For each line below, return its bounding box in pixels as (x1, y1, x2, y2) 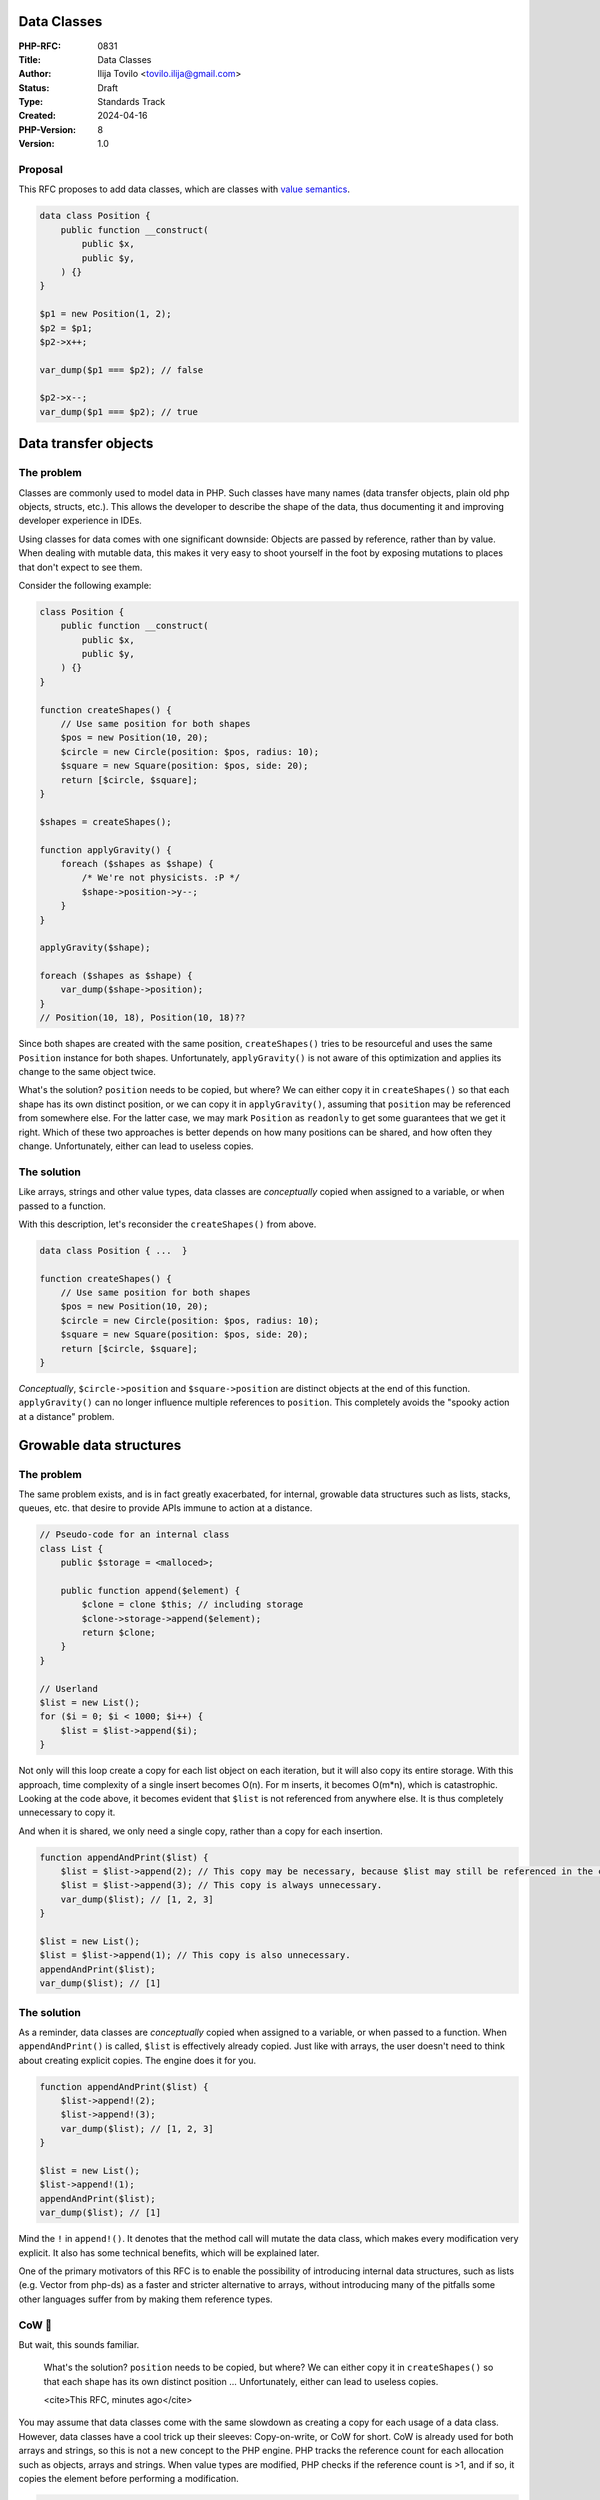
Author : (18, 68, 52, 80)
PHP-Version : (18, 123, 77, 135)
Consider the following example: (18, 579, 152, 591)
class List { (39, 1543, 104, 1554)
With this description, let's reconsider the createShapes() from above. (18, 1218, 317, 1230)
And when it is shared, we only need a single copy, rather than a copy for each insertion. (18, 1825, 384, 1837)
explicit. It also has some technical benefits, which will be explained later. (18, 2246, 320, 2259)
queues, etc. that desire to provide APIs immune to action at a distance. (18, 1502, 313, 1514)
